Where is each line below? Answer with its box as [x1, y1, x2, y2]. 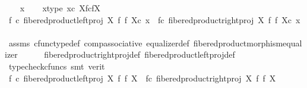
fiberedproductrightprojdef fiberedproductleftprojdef [44, 48, 235, 61]
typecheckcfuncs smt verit [8, 59, 105, 72]
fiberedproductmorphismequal [193, 36, 302, 49]
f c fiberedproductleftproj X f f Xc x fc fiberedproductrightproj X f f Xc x [8, 13, 300, 26]
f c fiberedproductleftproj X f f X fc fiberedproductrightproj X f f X [8, 71, 276, 84]
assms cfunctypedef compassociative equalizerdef [8, 36, 189, 49]
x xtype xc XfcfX [20, 2, 100, 14]
